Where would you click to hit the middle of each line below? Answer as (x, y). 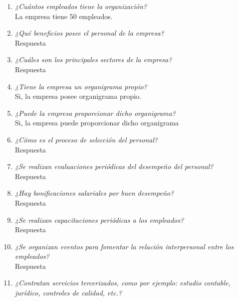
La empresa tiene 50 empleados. (64, 16)
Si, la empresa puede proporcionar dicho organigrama (97, 123)
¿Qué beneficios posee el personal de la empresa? (89, 33)
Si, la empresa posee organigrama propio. (78, 96)
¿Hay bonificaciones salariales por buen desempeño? (94, 193)
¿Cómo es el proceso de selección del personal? (86, 139)
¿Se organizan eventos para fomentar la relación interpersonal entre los (124, 246)
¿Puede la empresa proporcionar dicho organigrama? (95, 113)
